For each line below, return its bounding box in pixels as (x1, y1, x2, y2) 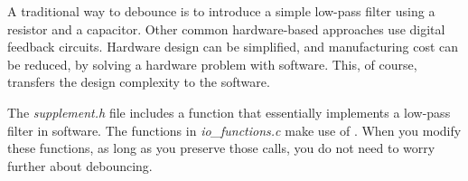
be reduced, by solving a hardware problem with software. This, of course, (7, 54, 417, 73)
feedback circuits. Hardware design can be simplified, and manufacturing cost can (7, 37, 459, 56)
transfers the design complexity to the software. (7, 72, 270, 91)
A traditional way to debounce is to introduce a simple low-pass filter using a (7, 2, 435, 20)
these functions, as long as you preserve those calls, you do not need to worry (7, 138, 435, 157)
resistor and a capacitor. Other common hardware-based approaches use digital (7, 19, 445, 38)
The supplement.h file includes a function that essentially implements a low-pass (7, 102, 451, 121)
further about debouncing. (7, 156, 153, 175)
